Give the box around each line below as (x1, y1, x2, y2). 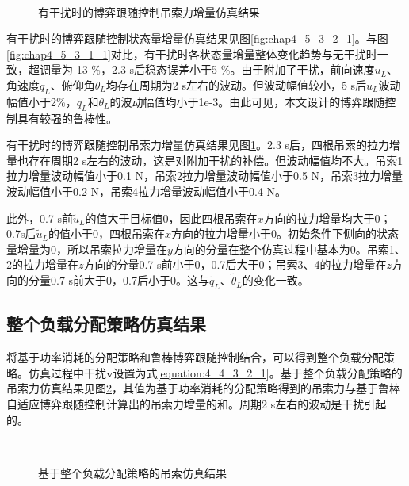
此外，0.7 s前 (6, 209, 74, 226)
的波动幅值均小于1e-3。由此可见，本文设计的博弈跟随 (109, 93, 385, 109)
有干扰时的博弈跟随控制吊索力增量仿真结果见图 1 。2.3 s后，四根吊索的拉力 (6, 136, 390, 153)
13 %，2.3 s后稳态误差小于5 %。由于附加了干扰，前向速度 (76, 61, 375, 78)
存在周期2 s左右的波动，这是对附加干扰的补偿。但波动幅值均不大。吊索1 (28, 151, 403, 168)
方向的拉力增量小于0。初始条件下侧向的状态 (170, 225, 399, 242)
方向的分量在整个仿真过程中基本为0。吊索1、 (172, 240, 406, 257)
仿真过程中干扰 (28, 364, 106, 381)
